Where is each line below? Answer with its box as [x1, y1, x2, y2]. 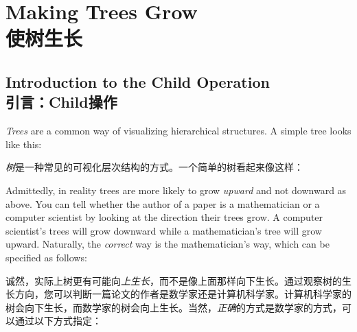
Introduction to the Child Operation [5, 71, 270, 92]
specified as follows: [5, 250, 87, 264]
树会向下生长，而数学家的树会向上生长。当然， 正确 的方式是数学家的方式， [5, 300, 342, 314]
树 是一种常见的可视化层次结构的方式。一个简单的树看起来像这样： [5, 160, 303, 174]
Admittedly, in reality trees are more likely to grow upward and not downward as [5, 182, 347, 197]
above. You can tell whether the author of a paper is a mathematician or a [5, 196, 320, 211]
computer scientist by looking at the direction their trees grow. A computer [5, 210, 323, 224]
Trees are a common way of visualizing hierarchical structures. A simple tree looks [5, 123, 352, 138]
